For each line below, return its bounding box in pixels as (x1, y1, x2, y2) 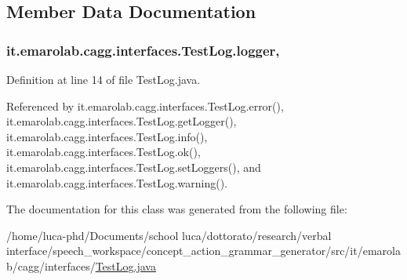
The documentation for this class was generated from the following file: (6, 201, 347, 217)
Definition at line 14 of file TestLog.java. (6, 71, 201, 87)
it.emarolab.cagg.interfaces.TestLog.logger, (6, 40, 280, 60)
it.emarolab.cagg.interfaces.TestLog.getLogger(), (6, 113, 237, 129)
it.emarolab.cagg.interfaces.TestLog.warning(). (6, 174, 228, 191)
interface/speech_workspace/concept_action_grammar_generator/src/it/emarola (6, 242, 401, 259)
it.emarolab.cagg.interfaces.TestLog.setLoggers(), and (6, 158, 261, 175)
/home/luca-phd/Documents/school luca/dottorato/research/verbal (6, 227, 332, 243)
